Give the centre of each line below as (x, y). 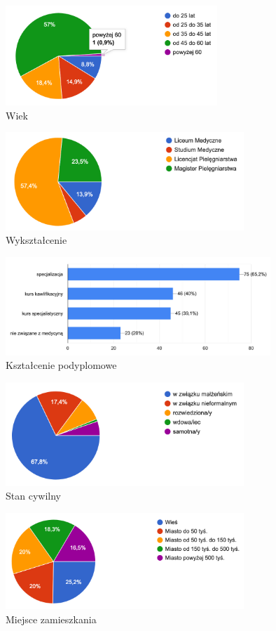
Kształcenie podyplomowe (61, 365)
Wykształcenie (36, 240)
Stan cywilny (33, 496)
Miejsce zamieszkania (51, 619)
